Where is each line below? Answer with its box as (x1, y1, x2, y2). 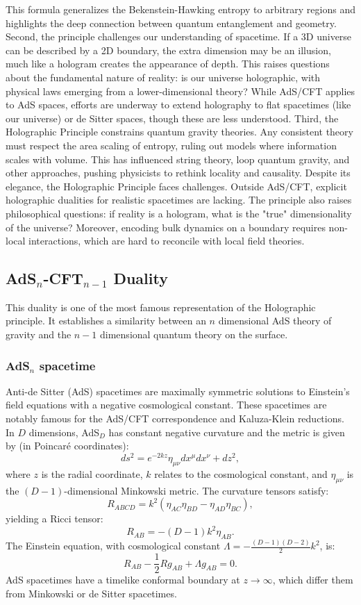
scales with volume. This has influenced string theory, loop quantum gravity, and (6, 151, 350, 166)
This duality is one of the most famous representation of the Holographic (6, 299, 316, 314)
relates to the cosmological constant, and (154, 466, 328, 481)
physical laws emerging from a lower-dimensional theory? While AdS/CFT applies (6, 83, 355, 98)
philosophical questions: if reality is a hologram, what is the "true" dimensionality (6, 206, 352, 220)
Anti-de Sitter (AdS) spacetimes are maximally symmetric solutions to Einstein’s (6, 383, 350, 398)
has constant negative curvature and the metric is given (108, 424, 345, 439)
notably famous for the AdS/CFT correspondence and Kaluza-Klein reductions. (6, 411, 344, 426)
